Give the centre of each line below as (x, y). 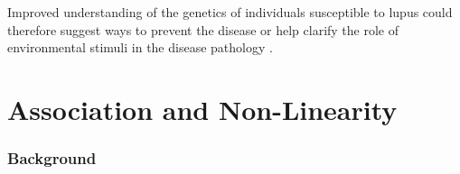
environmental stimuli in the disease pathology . (140, 47)
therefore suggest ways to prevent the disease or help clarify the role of (203, 29)
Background (52, 158)
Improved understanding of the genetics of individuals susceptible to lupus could (230, 12)
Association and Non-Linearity (202, 109)
